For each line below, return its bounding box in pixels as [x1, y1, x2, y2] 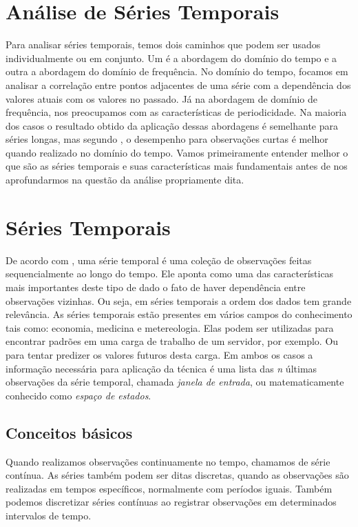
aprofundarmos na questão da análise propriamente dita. [6, 172, 244, 187]
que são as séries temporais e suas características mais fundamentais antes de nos [6, 159, 348, 173]
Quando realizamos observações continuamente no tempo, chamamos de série [6, 454, 330, 468]
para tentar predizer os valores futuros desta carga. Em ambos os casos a [6, 347, 313, 361]
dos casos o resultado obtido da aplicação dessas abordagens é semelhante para [6, 118, 338, 132]
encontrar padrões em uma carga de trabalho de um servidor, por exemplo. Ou [6, 334, 339, 348]
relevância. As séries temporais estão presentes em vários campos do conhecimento [6, 307, 352, 321]
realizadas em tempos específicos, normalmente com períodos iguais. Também [6, 481, 333, 495]
